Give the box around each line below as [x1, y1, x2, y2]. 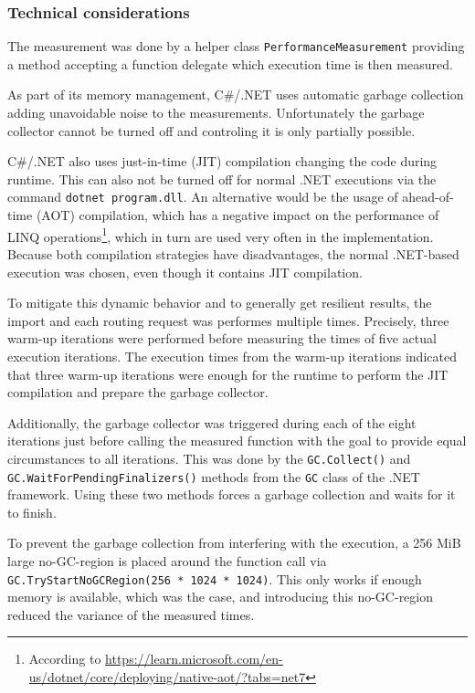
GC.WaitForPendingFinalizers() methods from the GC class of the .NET [7, 467, 420, 486]
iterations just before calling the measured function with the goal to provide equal [7, 431, 467, 450]
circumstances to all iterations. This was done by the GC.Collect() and [7, 448, 411, 467]
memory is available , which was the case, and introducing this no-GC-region [7, 587, 434, 606]
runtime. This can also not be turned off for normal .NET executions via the [7, 169, 437, 188]
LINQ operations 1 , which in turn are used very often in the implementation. [7, 224, 434, 246]
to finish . [7, 502, 57, 521]
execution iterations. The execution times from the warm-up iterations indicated [7, 346, 457, 365]
